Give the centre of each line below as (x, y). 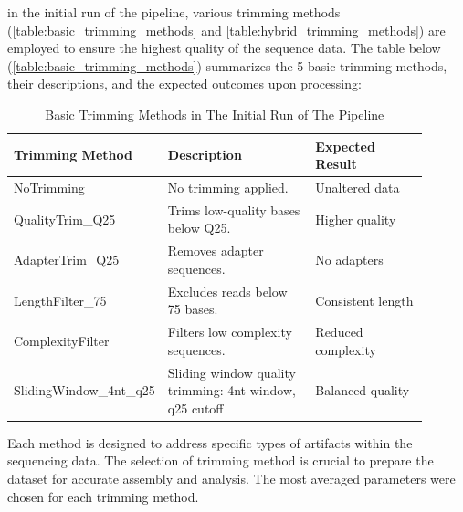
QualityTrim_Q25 (65, 219)
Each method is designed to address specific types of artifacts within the (210, 442)
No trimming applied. (228, 187)
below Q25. (199, 228)
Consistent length (364, 300)
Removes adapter (216, 251)
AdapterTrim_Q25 (67, 260)
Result (336, 164)
